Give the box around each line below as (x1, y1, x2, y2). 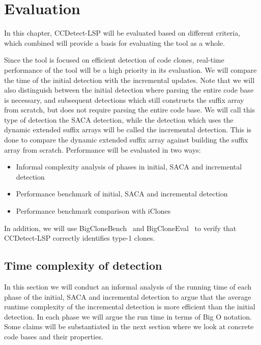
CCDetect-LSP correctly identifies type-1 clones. (4, 233, 155, 243)
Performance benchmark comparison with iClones (16, 206, 171, 216)
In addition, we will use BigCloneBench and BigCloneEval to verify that (4, 222, 237, 233)
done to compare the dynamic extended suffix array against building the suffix (4, 134, 248, 145)
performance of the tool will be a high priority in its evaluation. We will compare (4, 64, 257, 75)
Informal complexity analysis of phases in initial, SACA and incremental (16, 161, 242, 172)
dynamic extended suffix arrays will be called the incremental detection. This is (4, 124, 252, 135)
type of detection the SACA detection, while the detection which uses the (4, 114, 234, 125)
